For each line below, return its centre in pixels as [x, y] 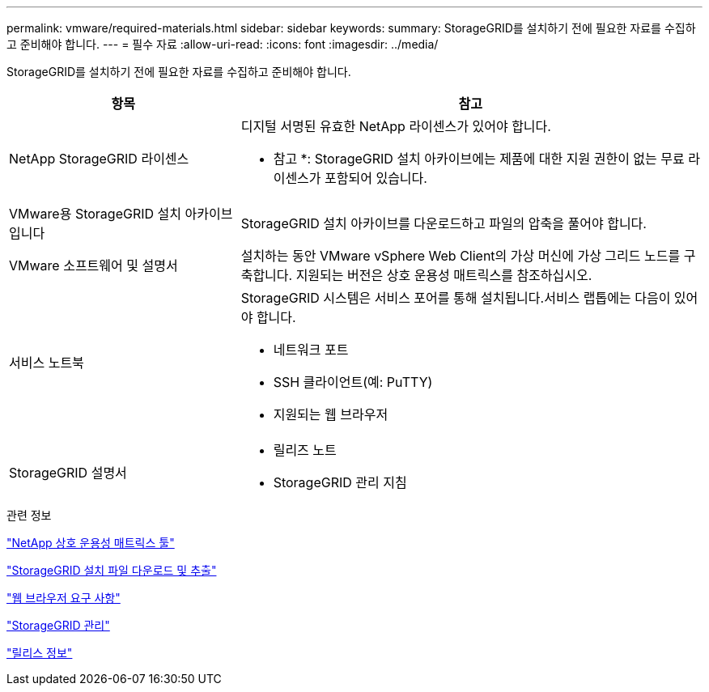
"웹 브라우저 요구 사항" [64, 598]
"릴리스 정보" [40, 653]
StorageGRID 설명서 [68, 473]
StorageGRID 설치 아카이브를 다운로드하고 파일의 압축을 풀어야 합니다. [444, 223]
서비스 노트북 [47, 363]
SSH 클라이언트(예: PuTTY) [353, 382]
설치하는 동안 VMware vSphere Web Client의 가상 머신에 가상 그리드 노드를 [461, 256]
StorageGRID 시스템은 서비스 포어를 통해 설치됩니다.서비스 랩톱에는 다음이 [456, 298]
